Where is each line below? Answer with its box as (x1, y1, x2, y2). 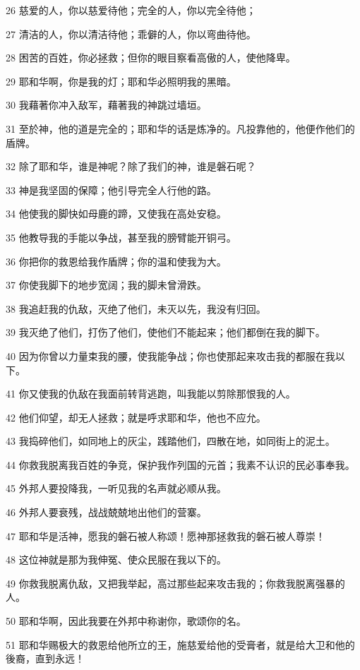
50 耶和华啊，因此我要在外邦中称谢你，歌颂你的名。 (6, 614, 246, 628)
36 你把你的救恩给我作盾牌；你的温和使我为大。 (6, 253, 227, 268)
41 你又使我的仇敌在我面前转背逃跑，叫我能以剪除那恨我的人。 (6, 386, 296, 401)
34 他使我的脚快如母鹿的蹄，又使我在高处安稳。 (6, 206, 227, 221)
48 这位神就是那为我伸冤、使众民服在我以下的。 (6, 552, 227, 567)
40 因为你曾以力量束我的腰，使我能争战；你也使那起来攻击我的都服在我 (6, 348, 335, 363)
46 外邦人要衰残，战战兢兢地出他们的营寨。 (6, 505, 207, 520)
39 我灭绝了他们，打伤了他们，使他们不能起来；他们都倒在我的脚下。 (6, 325, 325, 340)
